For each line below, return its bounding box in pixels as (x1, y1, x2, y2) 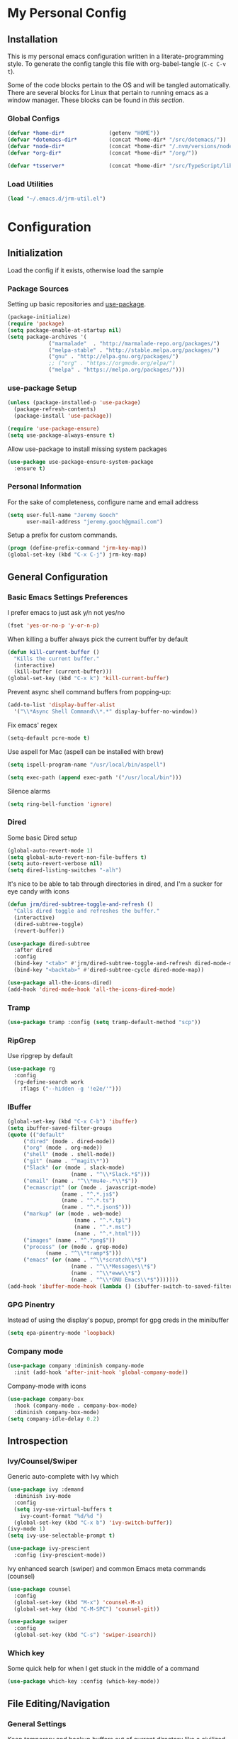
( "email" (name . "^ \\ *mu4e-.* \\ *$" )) (23, 1177, 138, 1184)
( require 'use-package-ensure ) (7, 425, 100, 432)
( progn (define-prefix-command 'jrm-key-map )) (7, 545, 147, 552)
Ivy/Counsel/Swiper (7, 1456, 78, 1466)
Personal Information (7, 482, 81, 491)
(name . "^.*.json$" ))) (61, 1204, 132, 1211)
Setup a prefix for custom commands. (7, 530, 118, 540)
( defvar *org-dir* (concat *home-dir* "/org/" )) (7, 149, 198, 157)
